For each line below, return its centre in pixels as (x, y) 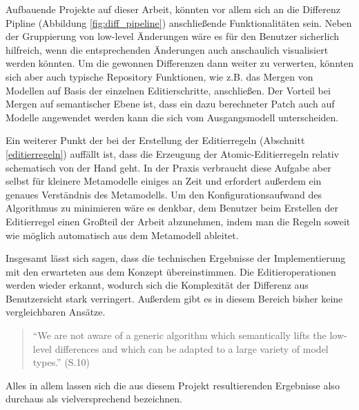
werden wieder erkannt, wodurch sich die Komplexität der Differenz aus (157, 285)
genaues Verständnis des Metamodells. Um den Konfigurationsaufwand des (164, 194)
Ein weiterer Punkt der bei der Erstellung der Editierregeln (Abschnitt (155, 140)
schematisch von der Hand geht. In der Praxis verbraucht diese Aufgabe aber (168, 167)
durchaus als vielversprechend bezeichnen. (94, 399)
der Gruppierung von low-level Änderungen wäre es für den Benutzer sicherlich (172, 36)
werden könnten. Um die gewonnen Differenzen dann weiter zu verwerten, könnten (179, 63)
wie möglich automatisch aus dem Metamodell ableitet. (122, 235)
